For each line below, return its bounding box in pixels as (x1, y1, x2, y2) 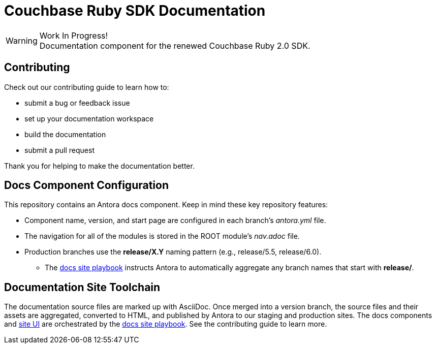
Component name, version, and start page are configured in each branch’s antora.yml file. (24, 216, 326, 225)
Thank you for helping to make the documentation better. (4, 161, 195, 170)
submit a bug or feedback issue (24, 98, 130, 107)
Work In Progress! (39, 30, 108, 41)
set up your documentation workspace (24, 114, 154, 123)
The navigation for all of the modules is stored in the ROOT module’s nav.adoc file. (24, 232, 300, 241)
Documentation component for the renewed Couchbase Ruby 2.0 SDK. (39, 40, 310, 51)
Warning (6, 35, 38, 46)
